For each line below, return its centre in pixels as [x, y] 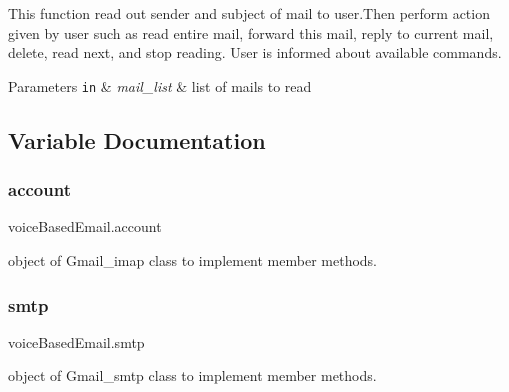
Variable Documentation [137, 139]
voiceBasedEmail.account [85, 226]
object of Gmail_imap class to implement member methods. [192, 260]
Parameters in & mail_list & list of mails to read [160, 85]
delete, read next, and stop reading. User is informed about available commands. [255, 52]
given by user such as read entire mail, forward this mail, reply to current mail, [251, 32]
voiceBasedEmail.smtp [76, 341]
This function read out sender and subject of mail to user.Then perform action [249, 13]
